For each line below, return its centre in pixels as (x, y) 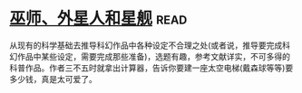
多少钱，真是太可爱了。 (53, 79)
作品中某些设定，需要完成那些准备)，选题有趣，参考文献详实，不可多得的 (154, 56)
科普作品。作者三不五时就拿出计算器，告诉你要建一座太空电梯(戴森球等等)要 (151, 68)
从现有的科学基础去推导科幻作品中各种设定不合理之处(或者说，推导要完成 (146, 45)
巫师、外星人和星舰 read (98, 19)
